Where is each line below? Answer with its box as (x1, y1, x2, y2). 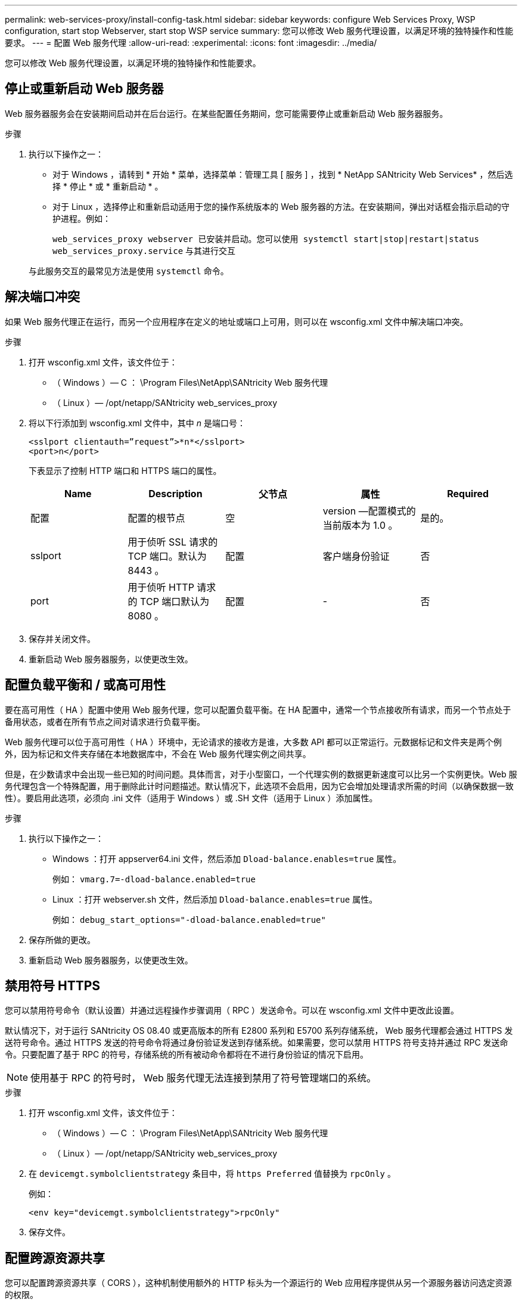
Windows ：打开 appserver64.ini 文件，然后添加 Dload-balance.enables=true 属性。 (52, 853, 402, 864)
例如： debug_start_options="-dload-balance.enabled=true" (52, 914, 326, 925)
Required (447, 487, 489, 500)
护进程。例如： (52, 213, 111, 224)
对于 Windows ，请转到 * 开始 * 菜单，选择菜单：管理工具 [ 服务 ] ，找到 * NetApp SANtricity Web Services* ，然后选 (52, 169, 513, 179)
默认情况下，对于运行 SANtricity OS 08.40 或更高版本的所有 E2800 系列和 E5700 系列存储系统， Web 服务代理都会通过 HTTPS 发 (5, 1025, 513, 1036)
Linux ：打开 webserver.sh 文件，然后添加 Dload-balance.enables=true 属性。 (52, 894, 378, 904)
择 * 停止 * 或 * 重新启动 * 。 (52, 181, 163, 191)
